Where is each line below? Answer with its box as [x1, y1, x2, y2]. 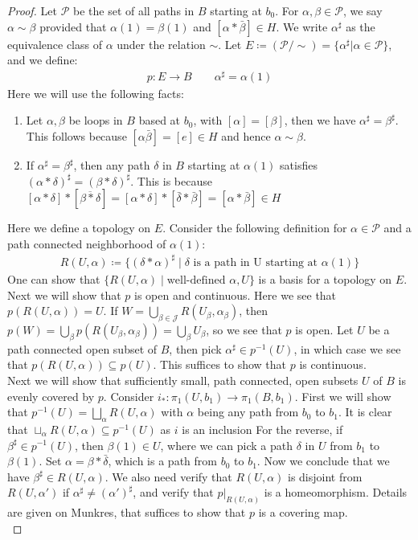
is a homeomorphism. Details [264, 484, 408, 501]
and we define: [7, 51, 78, 68]
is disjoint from [287, 468, 363, 485]
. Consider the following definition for [162, 219, 347, 236]
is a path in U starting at [193, 256, 318, 268]
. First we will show [294, 387, 391, 404]
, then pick [169, 340, 222, 357]
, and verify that [133, 484, 214, 501]
